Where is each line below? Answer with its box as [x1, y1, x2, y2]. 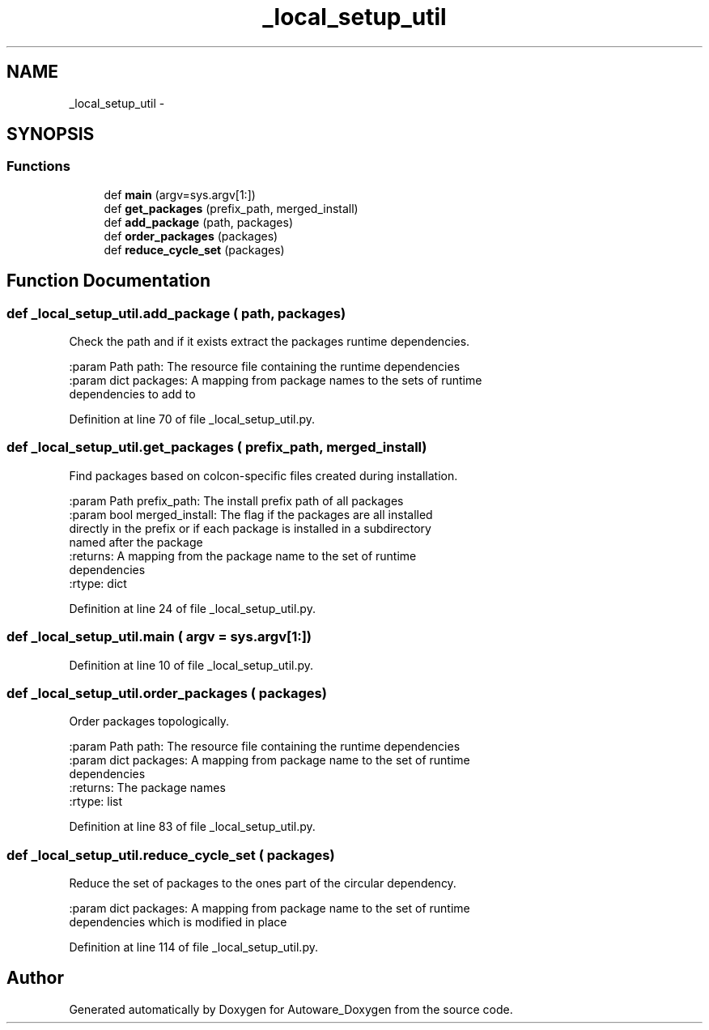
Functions [6, 158, 70, 175]
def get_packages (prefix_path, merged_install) [104, 201, 359, 215]
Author [6, 968, 64, 989]
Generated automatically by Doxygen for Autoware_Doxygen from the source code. [69, 1002, 513, 1016]
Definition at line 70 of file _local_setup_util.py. [69, 412, 316, 427]
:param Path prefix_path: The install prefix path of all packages [69, 493, 404, 508]
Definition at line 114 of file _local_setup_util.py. [69, 940, 318, 955]
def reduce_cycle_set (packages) [104, 242, 285, 257]
